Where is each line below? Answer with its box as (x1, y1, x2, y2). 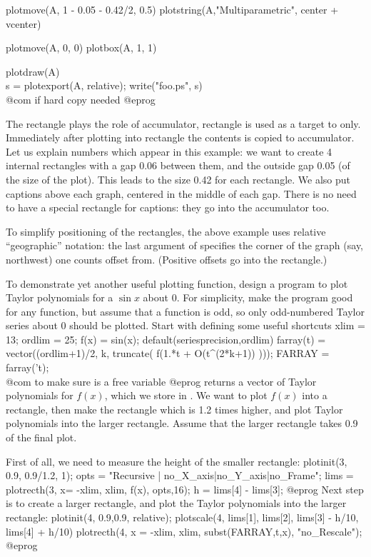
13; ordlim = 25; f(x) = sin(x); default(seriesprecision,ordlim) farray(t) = (6, 331, 326, 346)
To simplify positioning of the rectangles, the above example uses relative (6, 224, 326, 239)
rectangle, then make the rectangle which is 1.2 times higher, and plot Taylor (6, 401, 343, 416)
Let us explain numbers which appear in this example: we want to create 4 (6, 144, 332, 159)
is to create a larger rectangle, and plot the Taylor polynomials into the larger (6, 496, 347, 511)
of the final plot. (6, 430, 77, 445)
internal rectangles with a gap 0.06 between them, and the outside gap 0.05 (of (6, 158, 350, 173)
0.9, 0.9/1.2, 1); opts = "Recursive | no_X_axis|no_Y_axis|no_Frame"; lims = (6, 468, 354, 483)
